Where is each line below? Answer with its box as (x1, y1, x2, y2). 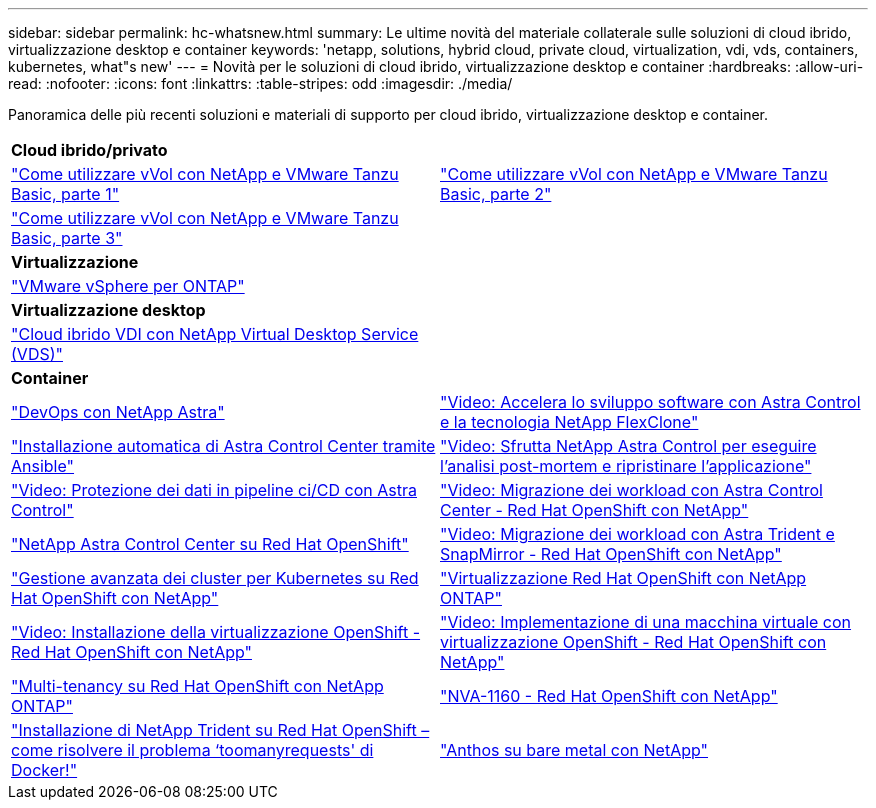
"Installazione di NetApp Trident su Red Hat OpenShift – (11, 720, 430, 740)
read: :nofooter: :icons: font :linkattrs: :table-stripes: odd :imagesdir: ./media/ (8, 75, 513, 92)
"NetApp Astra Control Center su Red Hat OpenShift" (11, 534, 409, 554)
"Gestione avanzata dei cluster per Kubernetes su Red (11, 568, 419, 588)
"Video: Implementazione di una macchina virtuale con (440, 612, 852, 632)
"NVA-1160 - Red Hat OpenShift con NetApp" (440, 686, 778, 706)
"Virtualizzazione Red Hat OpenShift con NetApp (440, 568, 807, 588)
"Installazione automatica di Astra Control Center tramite (11, 436, 436, 456)
